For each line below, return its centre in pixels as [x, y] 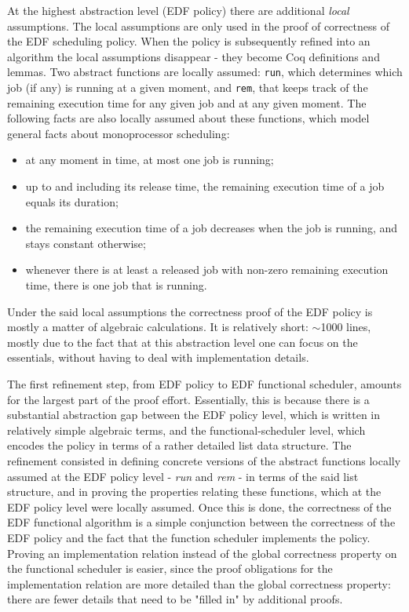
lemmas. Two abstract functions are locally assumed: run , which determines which [205, 72]
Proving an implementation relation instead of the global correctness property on [202, 553]
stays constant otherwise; [86, 243]
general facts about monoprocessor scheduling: [119, 133]
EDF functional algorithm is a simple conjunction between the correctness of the [201, 522]
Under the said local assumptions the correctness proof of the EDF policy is [190, 311]
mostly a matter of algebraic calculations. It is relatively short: [158, 327]
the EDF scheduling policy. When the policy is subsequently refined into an [189, 41]
